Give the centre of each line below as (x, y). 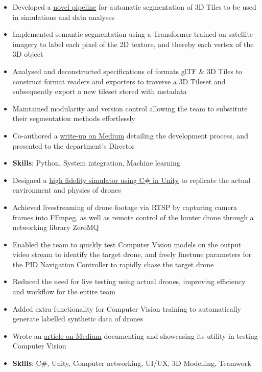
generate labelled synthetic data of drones (78, 319)
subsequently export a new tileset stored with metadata (100, 91)
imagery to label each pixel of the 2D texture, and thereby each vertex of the (133, 44)
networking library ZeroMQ (56, 227)
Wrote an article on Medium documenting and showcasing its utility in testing (135, 335)
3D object (28, 54)
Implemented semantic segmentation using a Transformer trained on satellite (133, 34)
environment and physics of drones (67, 190)
